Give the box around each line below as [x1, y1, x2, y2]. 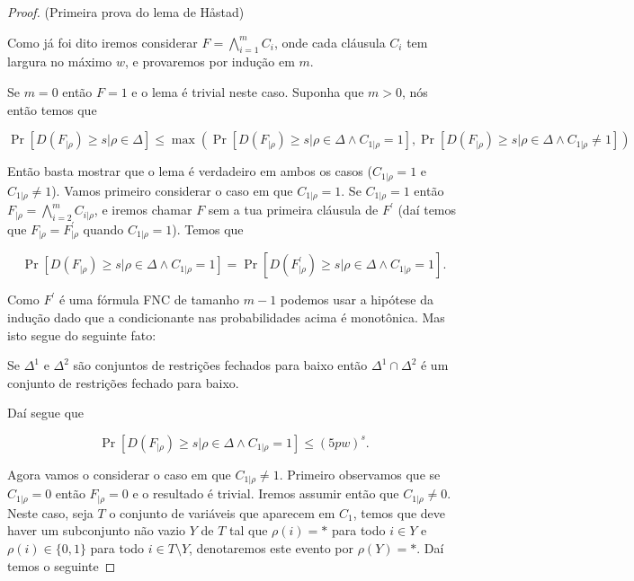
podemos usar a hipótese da [280, 290, 434, 309]
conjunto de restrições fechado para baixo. [7, 373, 239, 392]
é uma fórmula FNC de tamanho [58, 290, 240, 309]
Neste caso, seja [7, 503, 94, 522]
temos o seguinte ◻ [7, 556, 116, 575]
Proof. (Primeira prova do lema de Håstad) [7, 3, 245, 21]
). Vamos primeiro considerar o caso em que [51, 180, 293, 199]
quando [83, 219, 124, 238]
